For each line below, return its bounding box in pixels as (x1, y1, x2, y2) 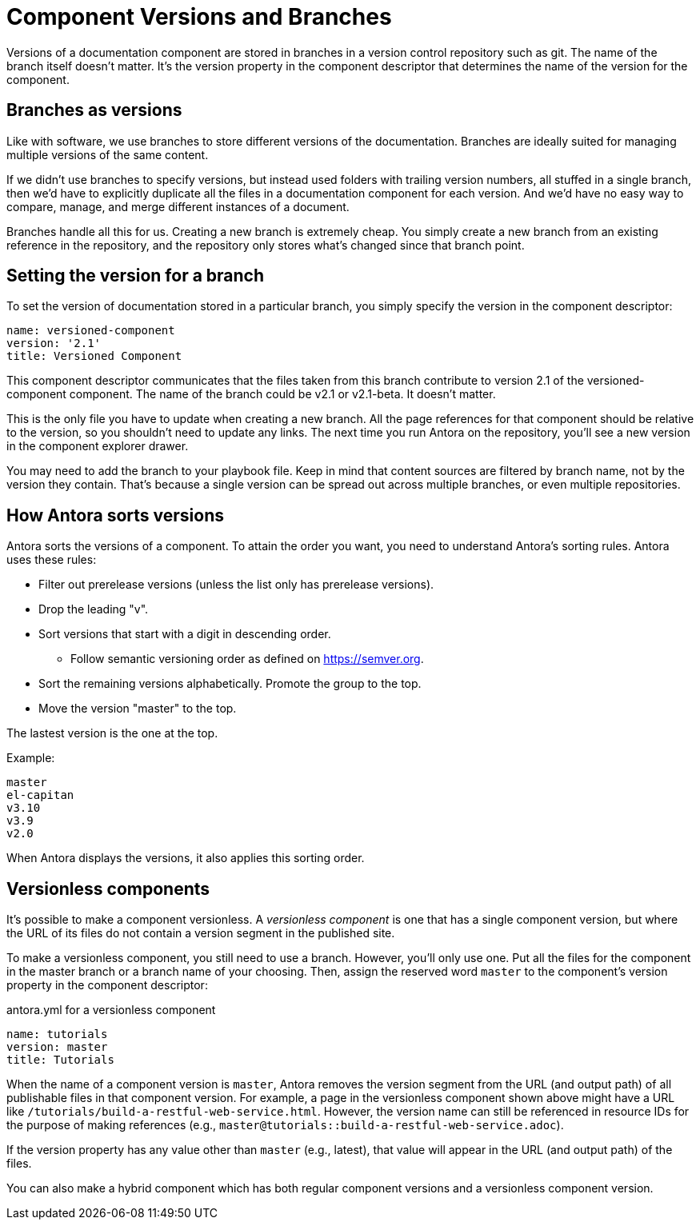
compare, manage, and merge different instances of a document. (6, 199, 350, 214)
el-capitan (6, 789, 74, 802)
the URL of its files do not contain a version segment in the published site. (6, 926, 395, 940)
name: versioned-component (6, 324, 175, 337)
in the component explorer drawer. (6, 439, 189, 453)
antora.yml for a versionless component (6, 1003, 216, 1017)
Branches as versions (6, 100, 182, 121)
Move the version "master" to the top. (38, 701, 237, 716)
